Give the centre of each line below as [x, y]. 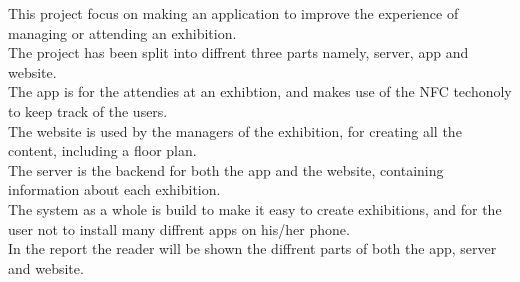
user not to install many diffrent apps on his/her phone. [179, 228]
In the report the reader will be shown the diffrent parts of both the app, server [252, 248]
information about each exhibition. [114, 189]
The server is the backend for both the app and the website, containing [226, 169]
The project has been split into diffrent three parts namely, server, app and [238, 52]
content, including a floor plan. [102, 150]
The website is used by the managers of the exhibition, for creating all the [235, 130]
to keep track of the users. [88, 110]
